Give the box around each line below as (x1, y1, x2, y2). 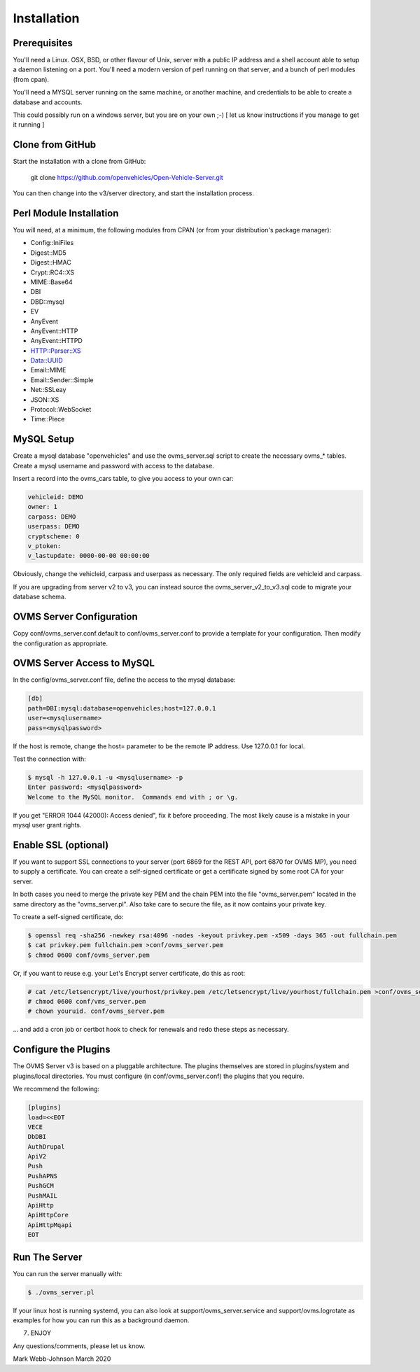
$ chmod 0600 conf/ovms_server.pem (27, 951, 150, 959)
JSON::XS (30, 395, 59, 404)
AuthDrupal (27, 1142, 65, 1151)
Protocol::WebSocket (30, 405, 92, 414)
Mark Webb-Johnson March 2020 (13, 1354, 111, 1363)
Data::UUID (30, 356, 63, 365)
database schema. (13, 592, 66, 601)
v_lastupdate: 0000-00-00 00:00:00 (27, 552, 150, 560)
